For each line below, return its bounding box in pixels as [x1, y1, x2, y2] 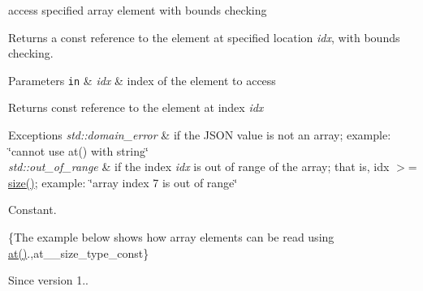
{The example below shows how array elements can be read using [8, 229, 335, 245]
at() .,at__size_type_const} [8, 244, 149, 261]
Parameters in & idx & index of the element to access [8, 71, 276, 88]
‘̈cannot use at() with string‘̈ [8, 142, 149, 159]
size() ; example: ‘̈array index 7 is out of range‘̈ [8, 173, 238, 190]
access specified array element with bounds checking [8, 2, 267, 18]
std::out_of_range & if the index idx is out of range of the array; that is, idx [8, 158, 390, 175]
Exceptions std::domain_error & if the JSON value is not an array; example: [8, 126, 391, 143]
